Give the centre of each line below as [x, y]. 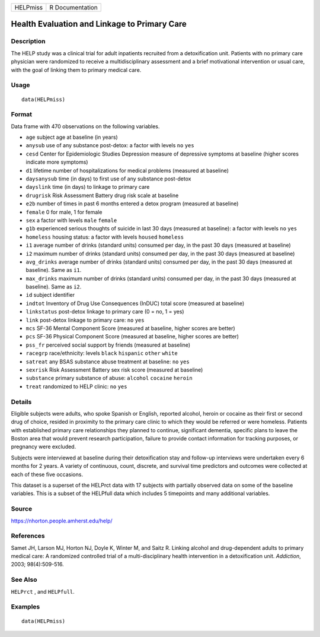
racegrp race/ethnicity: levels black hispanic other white [102, 353]
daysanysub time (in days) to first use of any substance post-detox [108, 179]
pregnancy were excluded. [44, 447]
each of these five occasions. [47, 474]
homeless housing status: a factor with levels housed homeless [105, 237]
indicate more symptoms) [57, 162]
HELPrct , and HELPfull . [43, 591]
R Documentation [73, 7]
